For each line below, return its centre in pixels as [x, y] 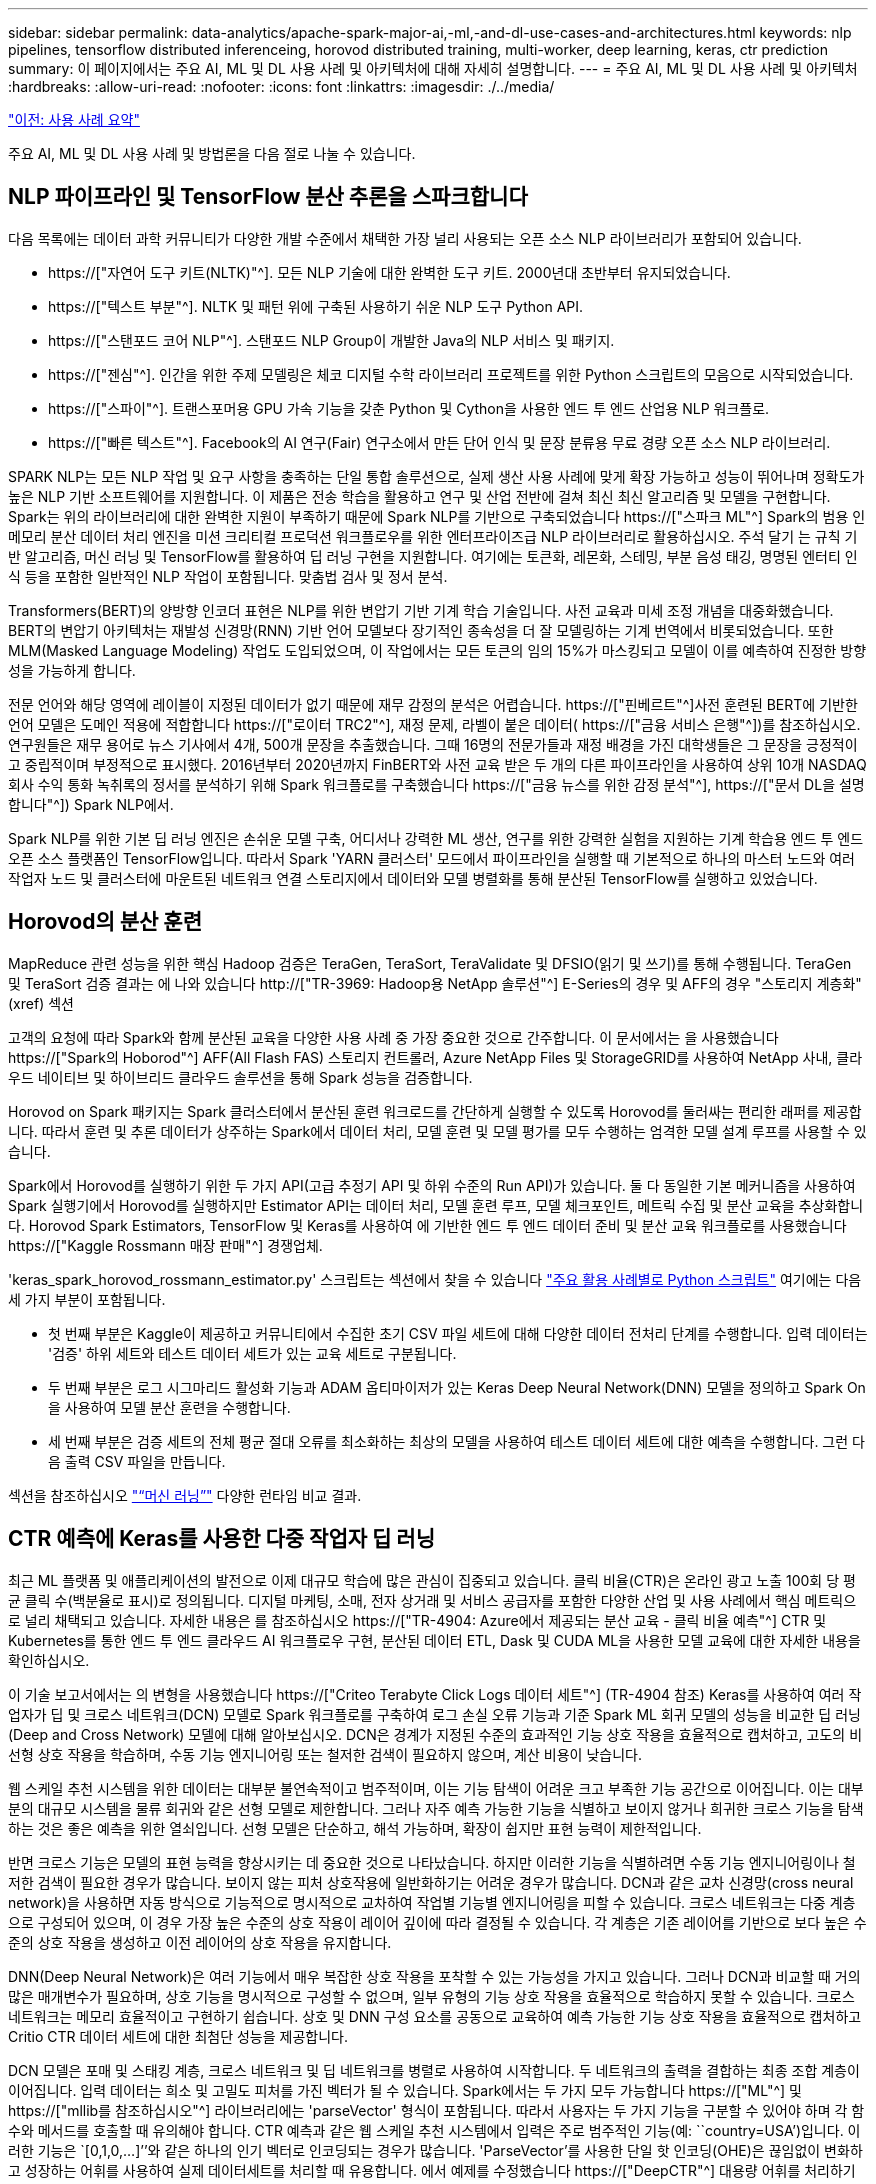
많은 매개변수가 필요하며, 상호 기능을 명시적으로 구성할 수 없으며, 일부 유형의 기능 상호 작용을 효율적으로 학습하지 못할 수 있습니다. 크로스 [431, 1996]
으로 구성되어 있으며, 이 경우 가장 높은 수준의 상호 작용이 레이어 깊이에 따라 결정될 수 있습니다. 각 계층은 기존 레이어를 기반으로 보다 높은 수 [437, 1922]
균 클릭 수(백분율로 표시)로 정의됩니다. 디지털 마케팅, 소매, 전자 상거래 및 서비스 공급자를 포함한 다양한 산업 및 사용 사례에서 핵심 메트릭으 [432, 1600]
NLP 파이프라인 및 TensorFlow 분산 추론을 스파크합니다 [268, 197]
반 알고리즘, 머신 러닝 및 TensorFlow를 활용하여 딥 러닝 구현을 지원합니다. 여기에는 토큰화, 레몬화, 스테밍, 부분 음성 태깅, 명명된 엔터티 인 [433, 556]
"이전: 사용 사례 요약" [74, 119]
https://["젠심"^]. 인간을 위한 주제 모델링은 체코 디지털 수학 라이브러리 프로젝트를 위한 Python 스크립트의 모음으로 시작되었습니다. [451, 374]
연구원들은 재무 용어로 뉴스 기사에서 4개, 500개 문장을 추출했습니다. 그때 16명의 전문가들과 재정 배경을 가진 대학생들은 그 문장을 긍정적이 [433, 744]
